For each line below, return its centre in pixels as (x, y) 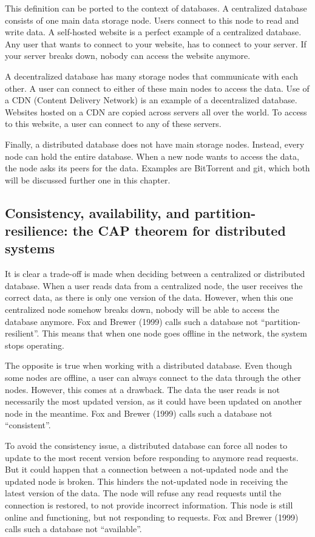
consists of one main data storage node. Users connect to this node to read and (152, 20)
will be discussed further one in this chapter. (88, 180)
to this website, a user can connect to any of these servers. (113, 124)
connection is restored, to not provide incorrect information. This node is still (149, 505)
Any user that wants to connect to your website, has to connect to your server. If (156, 43)
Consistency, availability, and (97, 212)
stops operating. (35, 345)
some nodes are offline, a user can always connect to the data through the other (153, 378)
